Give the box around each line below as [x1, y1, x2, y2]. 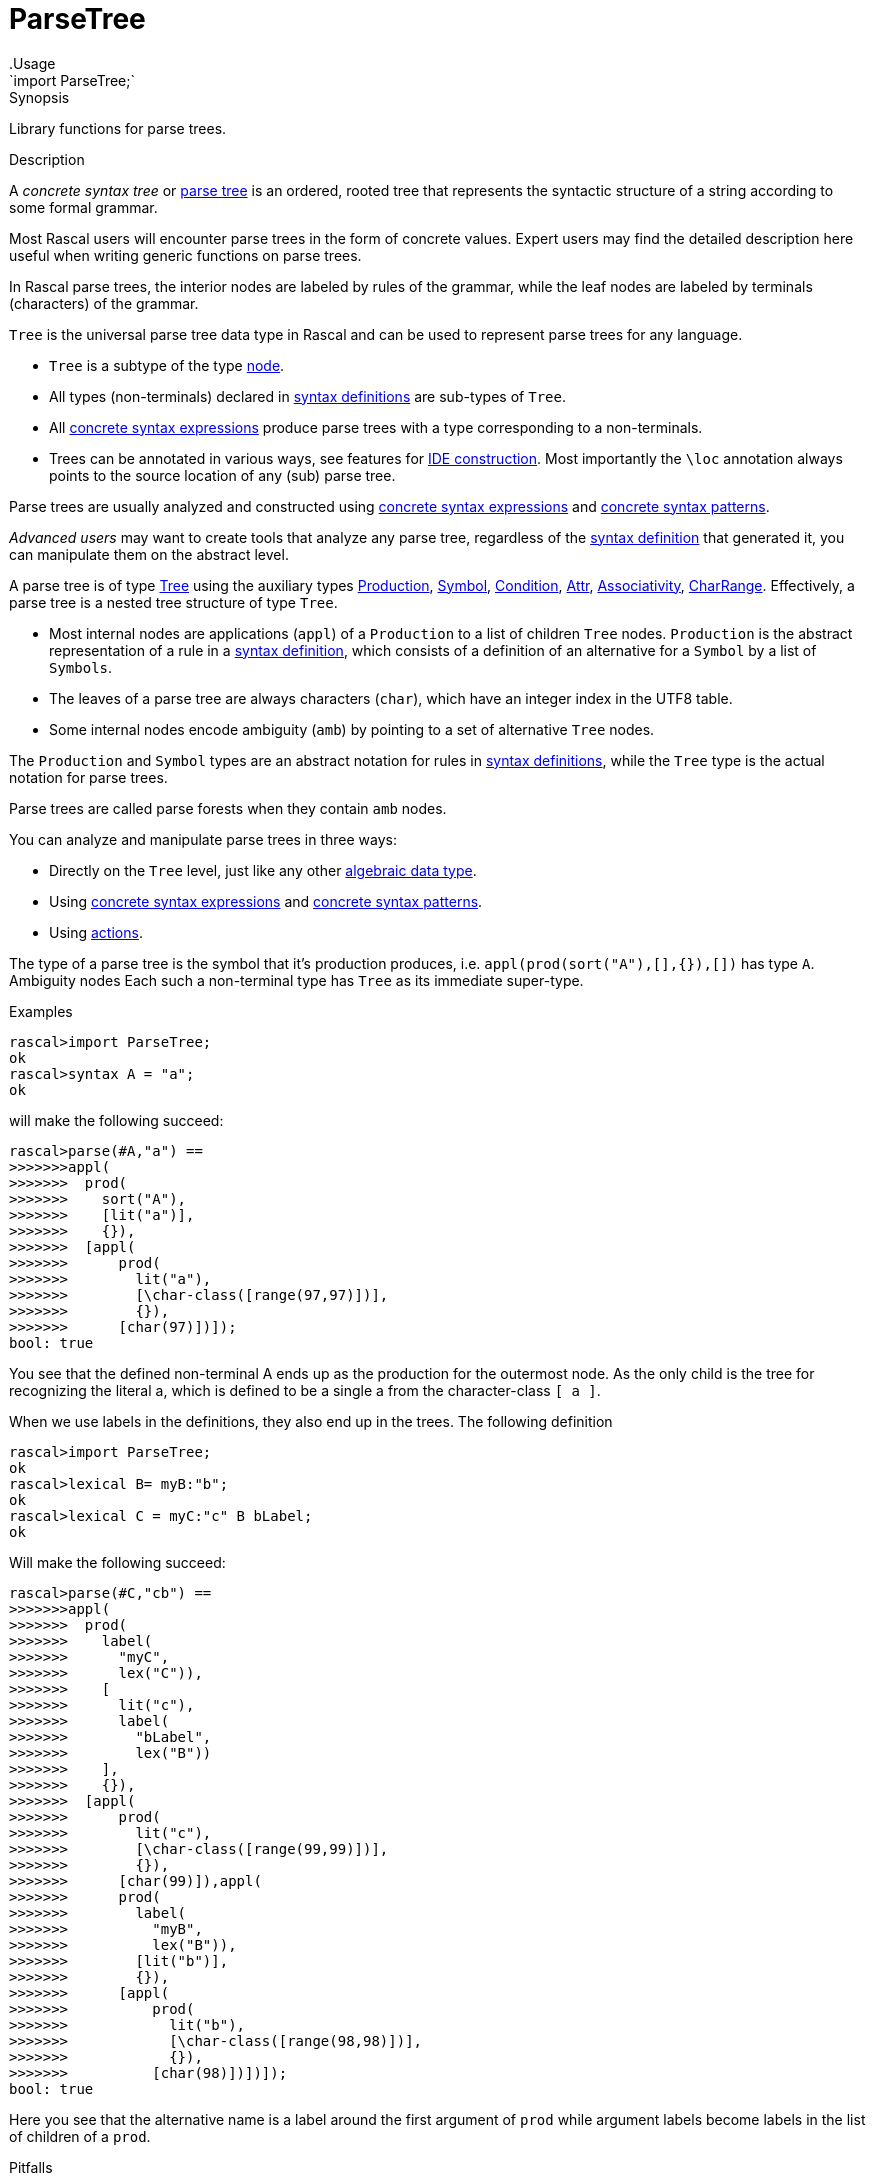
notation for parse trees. [9, 768, 168, 786]
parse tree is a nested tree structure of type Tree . [9, 593, 338, 611]
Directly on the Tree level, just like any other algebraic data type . [49, 861, 477, 879]
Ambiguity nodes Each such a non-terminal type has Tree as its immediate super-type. [9, 971, 584, 989]
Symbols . [49, 658, 113, 676]
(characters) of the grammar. [9, 294, 199, 312]
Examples [9, 1002, 73, 1020]
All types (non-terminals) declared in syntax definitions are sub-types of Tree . [49, 387, 566, 405]
